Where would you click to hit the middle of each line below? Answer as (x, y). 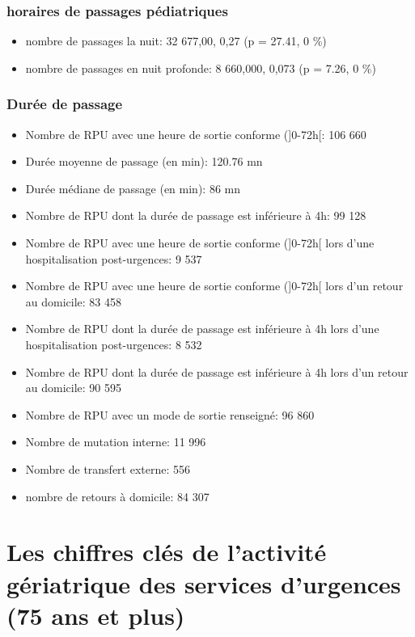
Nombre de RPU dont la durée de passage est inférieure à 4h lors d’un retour (217, 371)
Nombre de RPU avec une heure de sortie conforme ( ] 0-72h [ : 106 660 (196, 134)
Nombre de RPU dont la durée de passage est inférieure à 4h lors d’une (202, 329)
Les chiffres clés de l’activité (167, 552)
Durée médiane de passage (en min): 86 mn (133, 188)
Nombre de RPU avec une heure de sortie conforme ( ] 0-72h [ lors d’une (200, 243)
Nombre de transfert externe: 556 (108, 468)
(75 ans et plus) (96, 615)
